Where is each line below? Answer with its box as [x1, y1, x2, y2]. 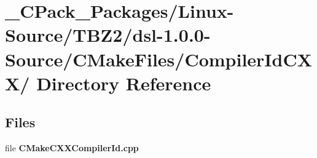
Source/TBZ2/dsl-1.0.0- [5, 22, 211, 47]
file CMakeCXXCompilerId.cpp [5, 141, 139, 154]
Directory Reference [36, 70, 211, 95]
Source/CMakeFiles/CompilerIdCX [5, 46, 313, 71]
